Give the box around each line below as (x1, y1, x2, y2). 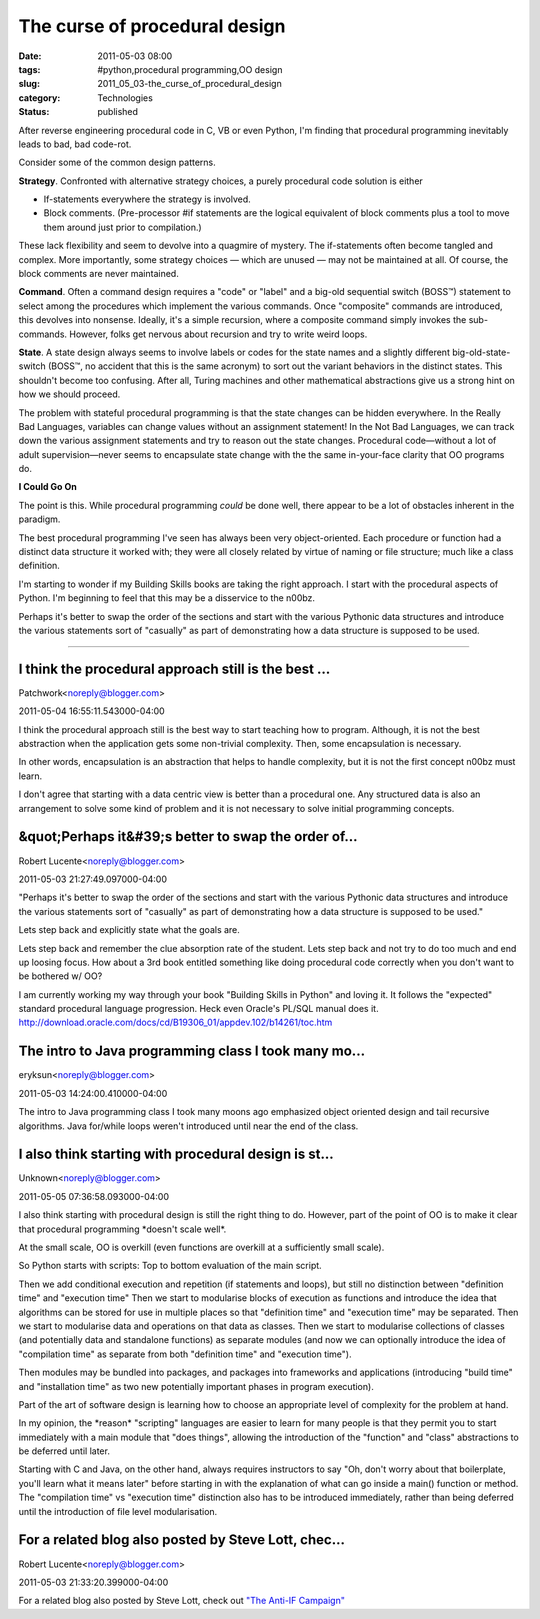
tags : (18, 63, 41, 75)
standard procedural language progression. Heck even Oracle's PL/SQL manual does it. (18, 1003, 379, 1015)
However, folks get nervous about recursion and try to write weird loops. (68, 328, 368, 340)
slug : (18, 78, 40, 90)
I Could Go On (18, 481, 77, 493)
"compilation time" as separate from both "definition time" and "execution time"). (18, 1348, 352, 1360)
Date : (18, 50, 42, 62)
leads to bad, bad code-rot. (18, 138, 132, 150)
